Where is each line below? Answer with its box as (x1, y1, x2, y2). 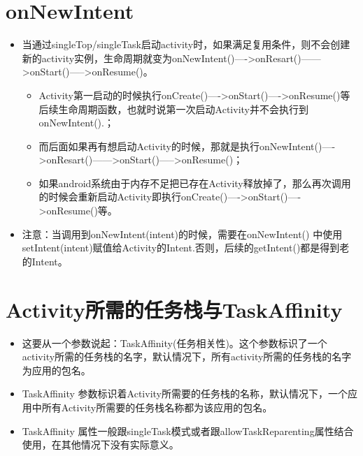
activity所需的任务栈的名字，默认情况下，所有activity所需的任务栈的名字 (22, 349, 352, 364)
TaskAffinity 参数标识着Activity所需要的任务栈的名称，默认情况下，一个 (22, 386, 348, 401)
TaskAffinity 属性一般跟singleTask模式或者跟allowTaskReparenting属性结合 (22, 423, 354, 438)
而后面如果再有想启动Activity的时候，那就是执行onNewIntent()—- (38, 138, 336, 153)
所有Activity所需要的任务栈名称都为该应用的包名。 (41, 399, 273, 414)
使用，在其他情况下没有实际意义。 (22, 437, 179, 452)
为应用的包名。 (22, 362, 91, 377)
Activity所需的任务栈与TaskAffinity (6, 295, 343, 323)
